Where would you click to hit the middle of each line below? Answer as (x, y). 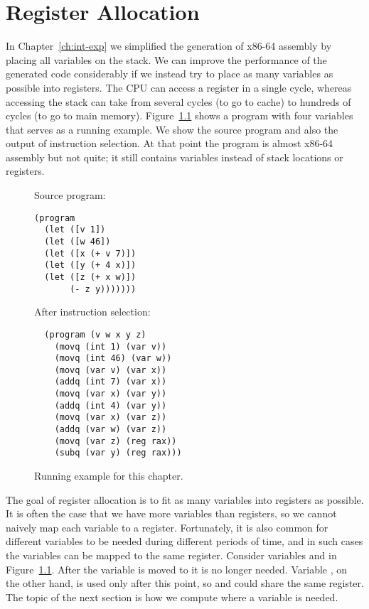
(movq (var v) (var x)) (111, 370)
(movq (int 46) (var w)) (113, 359)
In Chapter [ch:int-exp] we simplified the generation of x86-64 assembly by (169, 46)
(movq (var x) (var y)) (111, 394)
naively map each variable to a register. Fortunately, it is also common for (167, 527)
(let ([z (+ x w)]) (90, 277)
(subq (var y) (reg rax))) (118, 453)
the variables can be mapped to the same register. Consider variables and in (171, 555)
